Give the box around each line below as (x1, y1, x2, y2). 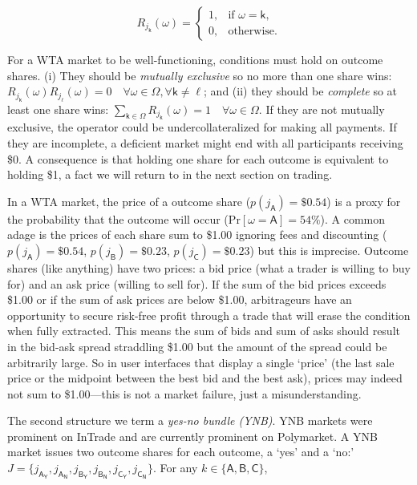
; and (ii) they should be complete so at (204, 83, 398, 99)
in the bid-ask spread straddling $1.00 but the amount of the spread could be (7, 337, 387, 354)
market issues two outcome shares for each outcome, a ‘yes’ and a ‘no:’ (7, 443, 354, 460)
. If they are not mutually (258, 100, 385, 117)
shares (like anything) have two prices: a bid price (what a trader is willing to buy (7, 259, 411, 276)
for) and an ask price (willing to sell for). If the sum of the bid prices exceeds (7, 275, 387, 292)
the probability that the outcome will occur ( (7, 210, 229, 227)
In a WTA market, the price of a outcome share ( (7, 192, 251, 209)
